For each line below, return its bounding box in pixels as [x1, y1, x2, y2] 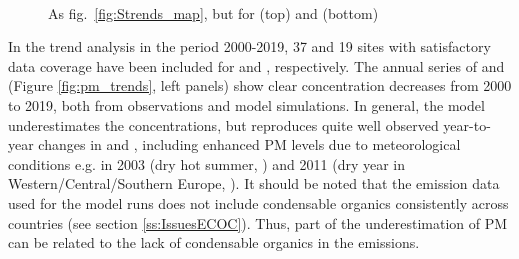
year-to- [443, 114, 491, 135]
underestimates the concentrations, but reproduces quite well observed [8, 114, 439, 135]
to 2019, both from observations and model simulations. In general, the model [8, 94, 485, 115]
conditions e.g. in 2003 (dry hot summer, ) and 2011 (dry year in [8, 153, 406, 174]
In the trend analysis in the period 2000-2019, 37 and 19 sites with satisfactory [8, 36, 491, 57]
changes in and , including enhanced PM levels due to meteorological [38, 134, 461, 155]
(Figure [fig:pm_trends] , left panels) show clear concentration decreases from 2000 [8, 75, 512, 96]
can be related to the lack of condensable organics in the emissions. [8, 232, 420, 253]
